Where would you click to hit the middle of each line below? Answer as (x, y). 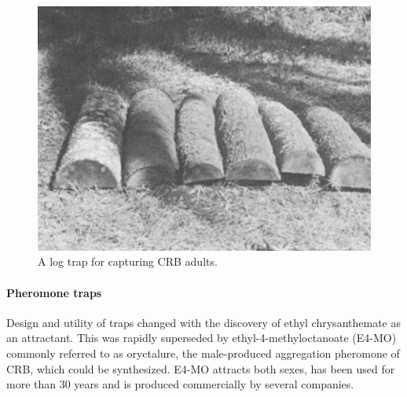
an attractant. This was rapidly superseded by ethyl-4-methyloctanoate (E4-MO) (202, 338)
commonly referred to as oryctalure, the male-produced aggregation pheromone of (203, 353)
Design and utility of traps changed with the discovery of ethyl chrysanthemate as (203, 322)
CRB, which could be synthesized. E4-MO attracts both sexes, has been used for (201, 368)
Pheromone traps (54, 292)
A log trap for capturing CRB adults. (128, 261)
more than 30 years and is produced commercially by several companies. (180, 384)
